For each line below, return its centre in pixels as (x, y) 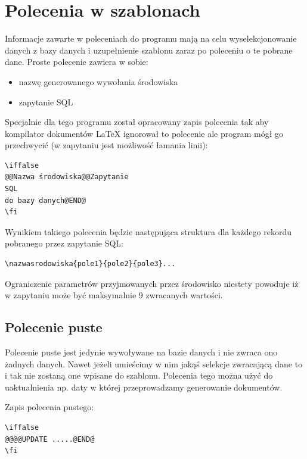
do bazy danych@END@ (46, 200)
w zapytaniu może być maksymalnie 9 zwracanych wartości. (114, 295)
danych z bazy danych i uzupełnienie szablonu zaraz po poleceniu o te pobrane (149, 50)
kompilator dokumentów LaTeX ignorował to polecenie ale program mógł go (144, 133)
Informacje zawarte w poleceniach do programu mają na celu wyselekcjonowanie (151, 38)
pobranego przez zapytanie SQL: (64, 243)
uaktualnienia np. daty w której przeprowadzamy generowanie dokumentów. (144, 387)
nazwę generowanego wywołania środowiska (98, 81)
